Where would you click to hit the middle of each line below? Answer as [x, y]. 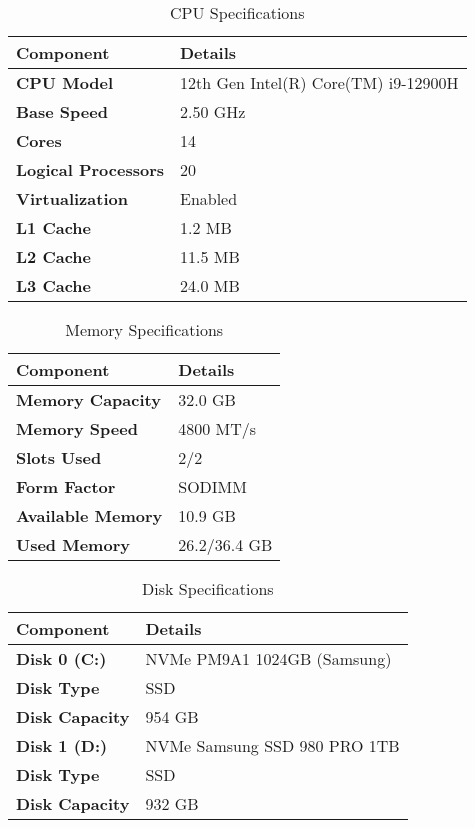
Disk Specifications [208, 588]
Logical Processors [90, 169]
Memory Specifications [144, 329]
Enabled [208, 198]
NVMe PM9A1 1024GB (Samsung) [268, 658]
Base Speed [62, 111]
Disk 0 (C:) [61, 658]
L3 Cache [53, 285]
